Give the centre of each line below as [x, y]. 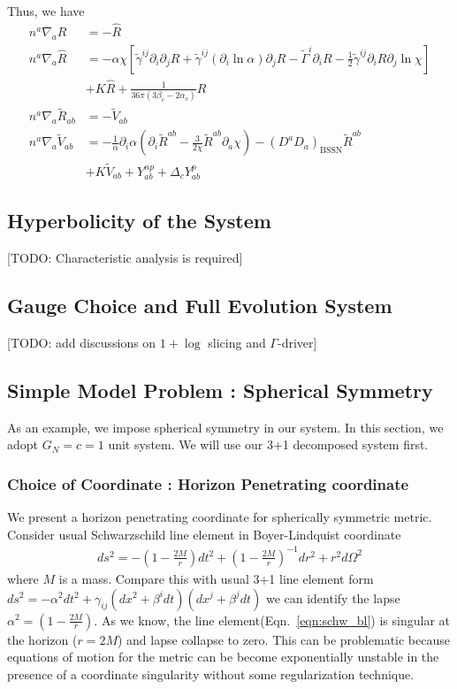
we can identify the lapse [333, 597]
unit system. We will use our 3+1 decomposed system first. [268, 444]
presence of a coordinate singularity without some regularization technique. [211, 674]
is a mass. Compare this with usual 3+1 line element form [216, 578]
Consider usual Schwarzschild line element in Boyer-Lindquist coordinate [204, 534]
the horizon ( [42, 639]
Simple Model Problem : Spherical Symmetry [220, 390]
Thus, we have [46, 11]
